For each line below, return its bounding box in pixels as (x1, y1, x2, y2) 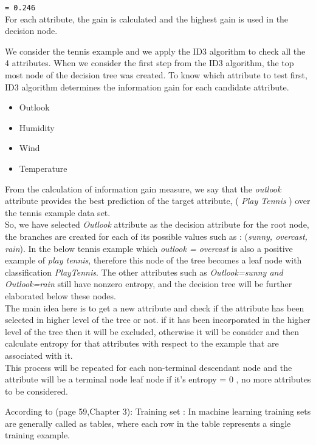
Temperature (19, 162, 67, 174)
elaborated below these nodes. (5, 289, 116, 302)
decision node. (5, 24, 58, 37)
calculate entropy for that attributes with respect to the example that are (5, 337, 279, 350)
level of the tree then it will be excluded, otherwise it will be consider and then (5, 325, 300, 338)
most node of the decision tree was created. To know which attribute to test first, (5, 69, 307, 81)
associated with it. (5, 348, 73, 361)
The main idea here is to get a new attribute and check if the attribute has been (5, 301, 304, 314)
